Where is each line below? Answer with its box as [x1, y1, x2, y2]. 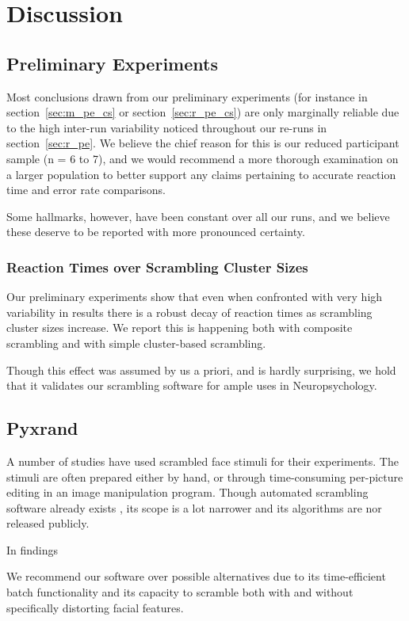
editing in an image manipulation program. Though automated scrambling [6, 484, 369, 501]
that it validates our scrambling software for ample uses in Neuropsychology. [6, 377, 377, 394]
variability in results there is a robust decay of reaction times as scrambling [6, 303, 373, 320]
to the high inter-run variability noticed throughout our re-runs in [6, 119, 327, 135]
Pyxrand [6, 416, 78, 440]
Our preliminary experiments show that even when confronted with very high [6, 288, 383, 305]
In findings [6, 541, 59, 558]
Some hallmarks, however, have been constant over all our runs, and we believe [6, 208, 390, 224]
